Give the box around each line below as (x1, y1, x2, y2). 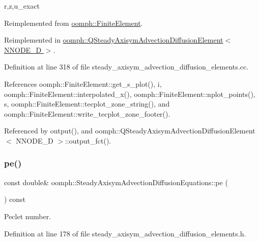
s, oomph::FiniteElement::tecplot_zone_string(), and (4, 98, 170, 109)
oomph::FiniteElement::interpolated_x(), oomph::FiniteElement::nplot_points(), (4, 88, 255, 99)
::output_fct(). (65, 135, 111, 146)
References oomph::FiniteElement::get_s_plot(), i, (4, 78, 162, 89)
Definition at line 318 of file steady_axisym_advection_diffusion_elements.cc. (4, 61, 249, 72)
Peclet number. (4, 211, 51, 221)
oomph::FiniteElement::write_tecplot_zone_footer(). (4, 108, 170, 119)
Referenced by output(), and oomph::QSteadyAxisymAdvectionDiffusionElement (4, 125, 255, 136)
